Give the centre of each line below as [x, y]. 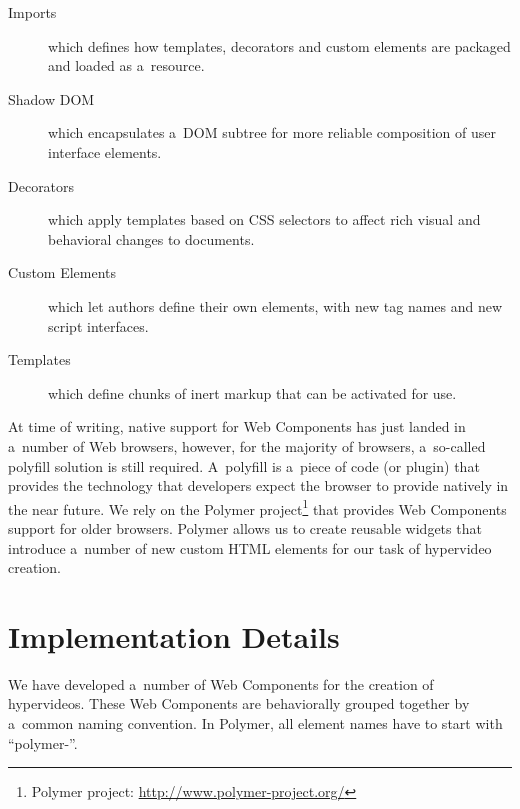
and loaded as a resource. [126, 65]
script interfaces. [98, 325]
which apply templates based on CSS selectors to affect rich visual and [264, 219]
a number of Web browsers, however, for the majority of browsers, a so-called [247, 445]
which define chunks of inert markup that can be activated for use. [252, 392]
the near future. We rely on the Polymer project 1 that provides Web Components [257, 507]
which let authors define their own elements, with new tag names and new [275, 305]
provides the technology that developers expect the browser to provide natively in [258, 485]
